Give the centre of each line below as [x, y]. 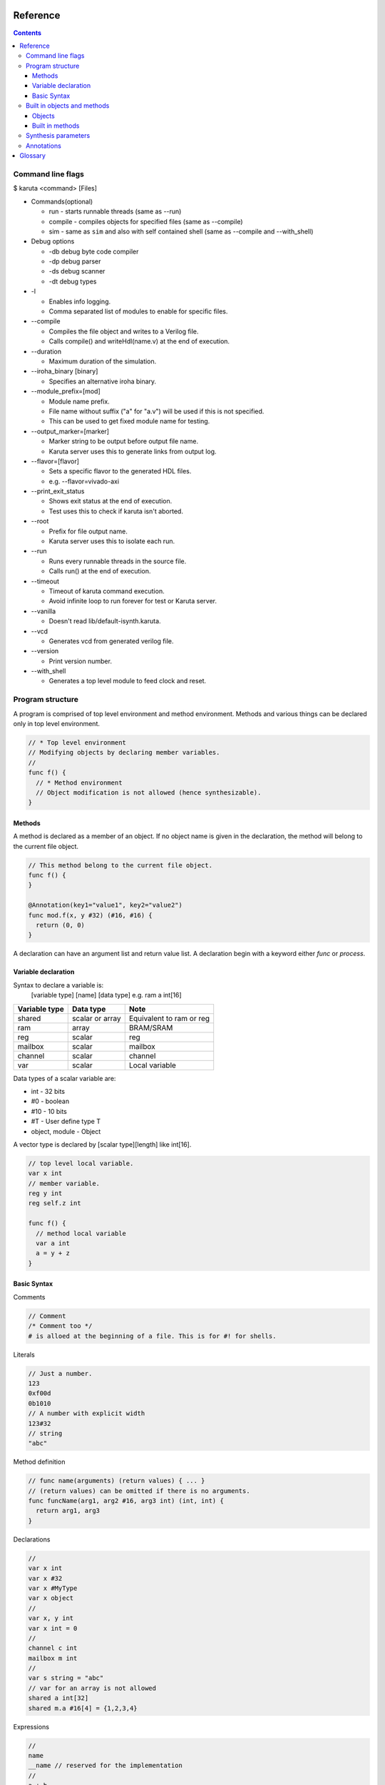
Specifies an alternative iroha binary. [103, 381]
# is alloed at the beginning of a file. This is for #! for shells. [152, 1336]
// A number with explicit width [87, 1413]
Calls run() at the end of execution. [100, 571]
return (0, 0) [61, 925]
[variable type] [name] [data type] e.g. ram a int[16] [106, 995]
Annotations [44, 146]
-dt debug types [73, 281]
